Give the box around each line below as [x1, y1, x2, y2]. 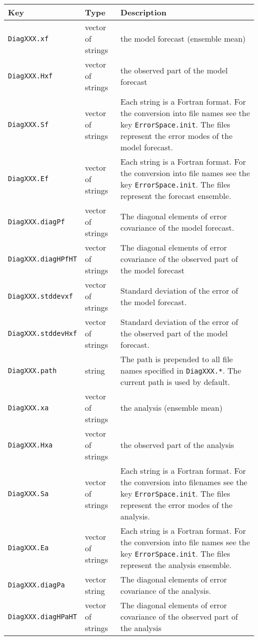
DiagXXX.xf [8, 34, 49, 43]
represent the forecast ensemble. [120, 190, 231, 201]
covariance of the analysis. [120, 585, 211, 596]
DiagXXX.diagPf [8, 217, 65, 226]
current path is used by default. [120, 376, 230, 387]
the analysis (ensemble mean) [120, 402, 223, 413]
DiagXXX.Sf [8, 120, 49, 128]
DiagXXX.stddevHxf [8, 329, 77, 337]
